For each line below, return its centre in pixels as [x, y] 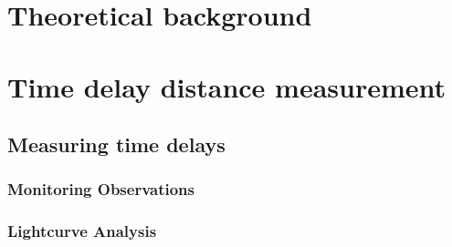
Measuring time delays [116, 144]
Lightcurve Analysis [82, 231]
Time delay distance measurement [227, 86]
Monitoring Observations [101, 189]
